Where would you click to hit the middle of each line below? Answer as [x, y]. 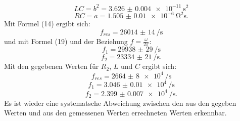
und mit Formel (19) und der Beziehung [66, 41]
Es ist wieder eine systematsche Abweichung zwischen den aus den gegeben [120, 103]
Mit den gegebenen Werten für [52, 66]
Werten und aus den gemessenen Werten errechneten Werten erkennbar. [115, 113]
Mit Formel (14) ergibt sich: [47, 23]
